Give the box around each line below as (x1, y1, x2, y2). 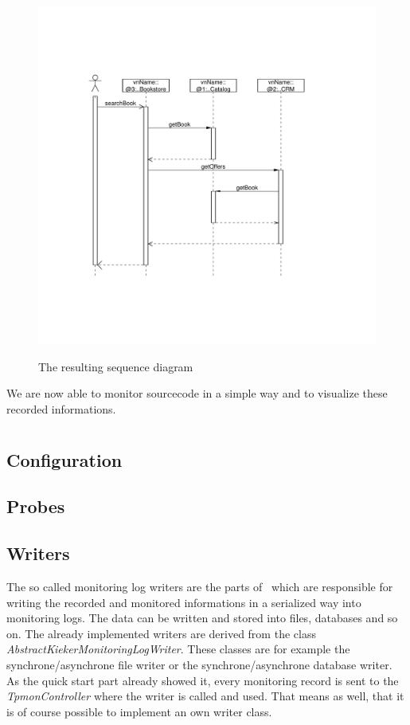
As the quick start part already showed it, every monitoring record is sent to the (6, 672, 399, 688)
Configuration (6, 447, 123, 472)
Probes (6, 494, 65, 519)
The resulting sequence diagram (38, 358, 193, 374)
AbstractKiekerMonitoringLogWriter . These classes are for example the (6, 641, 350, 657)
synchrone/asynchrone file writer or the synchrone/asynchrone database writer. (6, 656, 392, 672)
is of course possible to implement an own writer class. (6, 703, 272, 719)
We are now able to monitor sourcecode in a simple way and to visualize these (6, 385, 388, 402)
